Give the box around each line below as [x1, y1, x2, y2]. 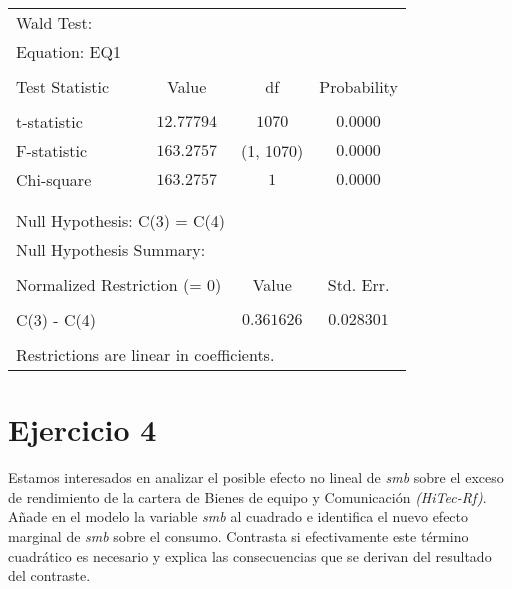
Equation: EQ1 [16, 40, 121, 63]
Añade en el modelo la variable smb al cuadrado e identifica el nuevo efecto [8, 506, 469, 527]
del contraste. [8, 565, 91, 586]
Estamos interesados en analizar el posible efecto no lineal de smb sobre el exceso [8, 467, 504, 488]
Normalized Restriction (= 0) [16, 273, 222, 296]
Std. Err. [327, 273, 390, 296]
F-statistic [16, 139, 88, 162]
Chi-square [16, 168, 92, 191]
